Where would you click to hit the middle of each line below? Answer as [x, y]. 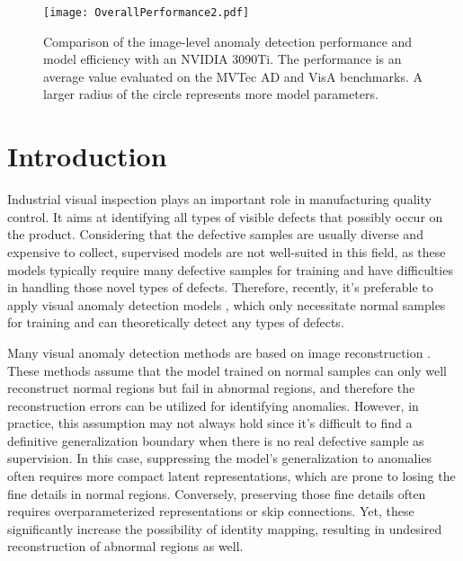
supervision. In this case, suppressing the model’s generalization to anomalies [220, 458]
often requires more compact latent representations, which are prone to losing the [231, 476]
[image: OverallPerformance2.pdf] [147, 13]
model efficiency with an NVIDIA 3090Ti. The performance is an [223, 59]
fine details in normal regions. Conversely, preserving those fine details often [217, 493]
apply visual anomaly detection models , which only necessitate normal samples [227, 304]
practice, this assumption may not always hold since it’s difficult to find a [210, 423]
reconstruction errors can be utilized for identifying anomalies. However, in [213, 405]
